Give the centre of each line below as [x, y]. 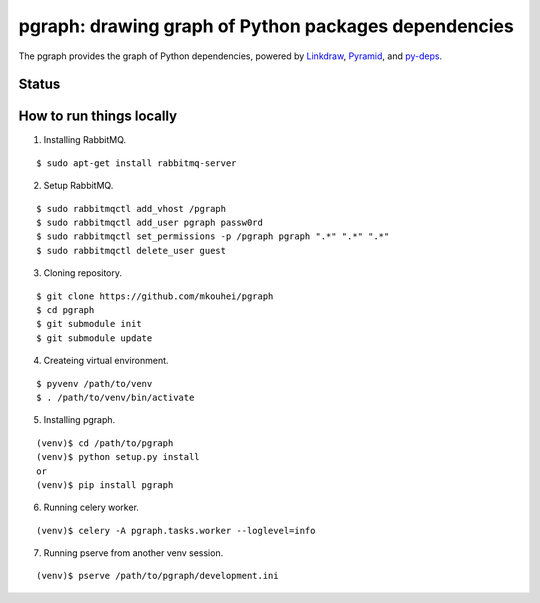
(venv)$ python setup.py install [118, 457]
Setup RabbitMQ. [78, 186]
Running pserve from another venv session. [133, 553]
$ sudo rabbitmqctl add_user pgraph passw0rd [150, 223]
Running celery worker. [91, 507]
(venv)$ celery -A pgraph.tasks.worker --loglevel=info [176, 530]
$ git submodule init [89, 324]
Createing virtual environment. [106, 361]
